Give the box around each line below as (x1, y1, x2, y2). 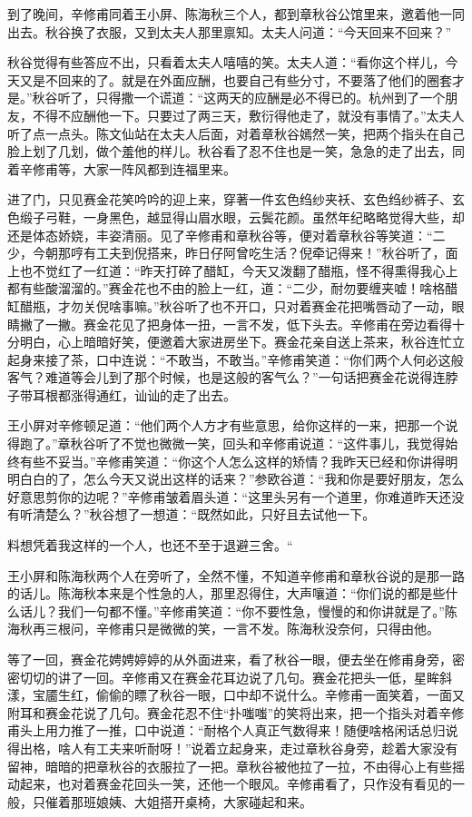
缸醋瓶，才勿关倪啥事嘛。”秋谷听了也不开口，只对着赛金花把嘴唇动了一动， (7, 296, 452, 315)
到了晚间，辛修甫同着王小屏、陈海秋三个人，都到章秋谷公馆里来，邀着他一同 (7, 5, 465, 23)
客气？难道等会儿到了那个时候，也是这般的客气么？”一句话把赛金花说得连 (7, 368, 446, 387)
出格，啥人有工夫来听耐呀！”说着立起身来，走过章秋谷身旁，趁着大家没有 (19, 738, 458, 757)
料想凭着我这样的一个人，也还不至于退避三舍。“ (7, 536, 293, 555)
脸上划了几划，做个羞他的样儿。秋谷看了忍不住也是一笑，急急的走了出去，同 (7, 142, 465, 161)
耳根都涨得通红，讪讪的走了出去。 (32, 385, 236, 404)
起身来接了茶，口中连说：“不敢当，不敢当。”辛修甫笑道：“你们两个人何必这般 (7, 349, 464, 369)
